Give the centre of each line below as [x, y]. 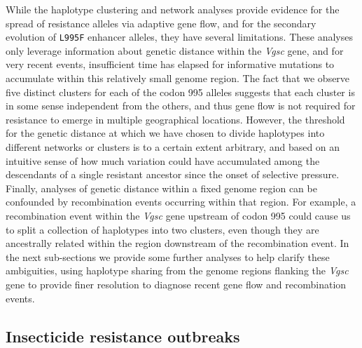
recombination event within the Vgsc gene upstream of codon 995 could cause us [178, 215]
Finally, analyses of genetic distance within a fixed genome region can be [161, 188]
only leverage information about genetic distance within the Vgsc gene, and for [175, 50]
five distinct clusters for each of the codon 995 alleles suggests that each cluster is [180, 92]
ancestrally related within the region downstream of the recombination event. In [177, 243]
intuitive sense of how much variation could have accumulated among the [163, 160]
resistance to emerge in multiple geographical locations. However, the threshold [175, 119]
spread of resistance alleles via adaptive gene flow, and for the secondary [161, 23]
